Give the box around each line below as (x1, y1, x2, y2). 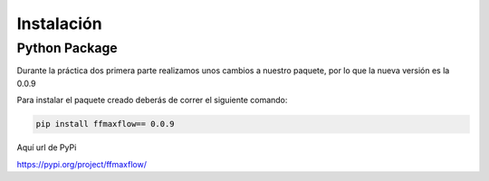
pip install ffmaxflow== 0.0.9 (35, 119, 176, 129)
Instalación (16, 14, 103, 33)
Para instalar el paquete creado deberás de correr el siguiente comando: (16, 95, 288, 106)
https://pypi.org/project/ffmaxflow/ (16, 158, 148, 169)
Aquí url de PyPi (16, 142, 77, 153)
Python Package (16, 40, 118, 56)
